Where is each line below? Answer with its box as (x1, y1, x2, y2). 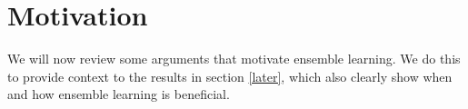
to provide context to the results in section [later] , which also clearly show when (7, 66, 453, 85)
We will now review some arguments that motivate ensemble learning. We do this (7, 49, 461, 68)
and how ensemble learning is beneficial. (7, 84, 230, 104)
